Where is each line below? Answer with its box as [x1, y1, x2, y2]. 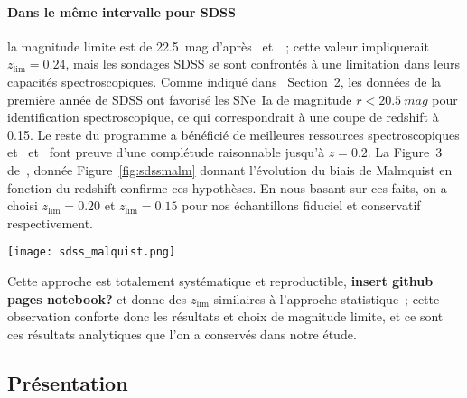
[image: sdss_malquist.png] [7, 245, 176, 259]
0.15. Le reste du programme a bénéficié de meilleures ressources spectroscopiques [7, 125, 460, 143]
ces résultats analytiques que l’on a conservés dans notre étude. [7, 324, 357, 343]
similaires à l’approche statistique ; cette [213, 289, 440, 308]
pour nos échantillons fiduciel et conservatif [182, 196, 421, 215]
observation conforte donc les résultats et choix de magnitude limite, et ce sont [7, 307, 444, 326]
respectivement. [7, 213, 93, 232]
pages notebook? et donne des [7, 289, 187, 308]
